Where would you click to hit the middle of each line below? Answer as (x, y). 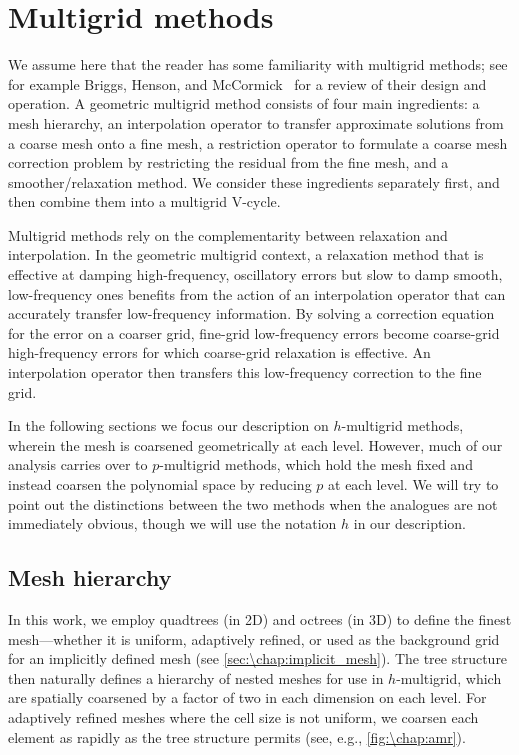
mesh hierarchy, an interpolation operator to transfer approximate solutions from (256, 122)
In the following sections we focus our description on (168, 425)
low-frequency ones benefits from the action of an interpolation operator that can (257, 293)
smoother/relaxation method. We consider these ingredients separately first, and (254, 181)
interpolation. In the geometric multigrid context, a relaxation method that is (246, 254)
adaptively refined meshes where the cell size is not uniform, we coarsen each (243, 716)
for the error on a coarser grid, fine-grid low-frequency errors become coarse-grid (254, 332)
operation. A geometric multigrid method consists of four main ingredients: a (244, 103)
